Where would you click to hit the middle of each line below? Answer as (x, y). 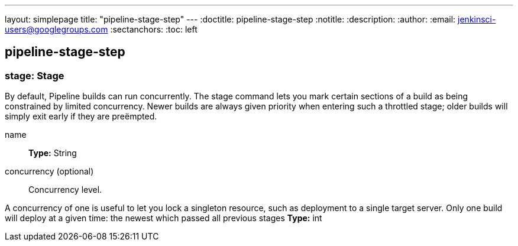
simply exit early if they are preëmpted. (81, 116)
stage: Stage (35, 75)
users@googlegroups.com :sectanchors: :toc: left (101, 29)
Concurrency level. (65, 190)
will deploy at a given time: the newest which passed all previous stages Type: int (164, 218)
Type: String (53, 153)
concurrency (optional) (49, 171)
